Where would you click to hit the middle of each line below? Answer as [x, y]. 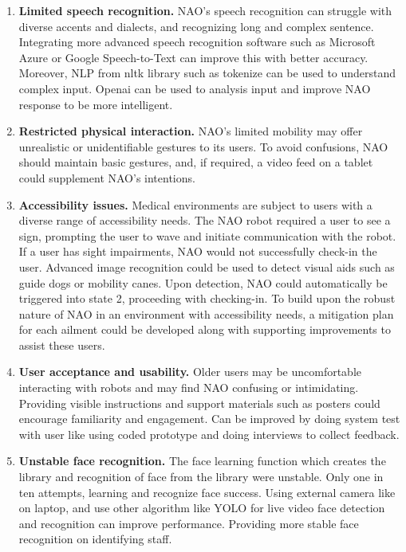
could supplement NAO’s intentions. [107, 177]
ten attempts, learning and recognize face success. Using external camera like [207, 492]
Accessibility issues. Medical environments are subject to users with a [195, 204]
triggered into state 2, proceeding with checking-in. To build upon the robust [207, 298]
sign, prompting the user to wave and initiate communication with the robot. [207, 235]
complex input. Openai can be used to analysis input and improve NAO [195, 88]
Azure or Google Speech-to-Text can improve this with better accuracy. [193, 57]
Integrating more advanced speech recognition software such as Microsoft [197, 42]
